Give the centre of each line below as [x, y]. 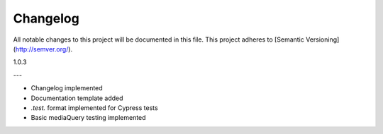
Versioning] [322, 39]
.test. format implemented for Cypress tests [95, 108]
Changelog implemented [67, 88]
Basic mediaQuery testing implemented [88, 118]
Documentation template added [77, 98]
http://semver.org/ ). [44, 49]
